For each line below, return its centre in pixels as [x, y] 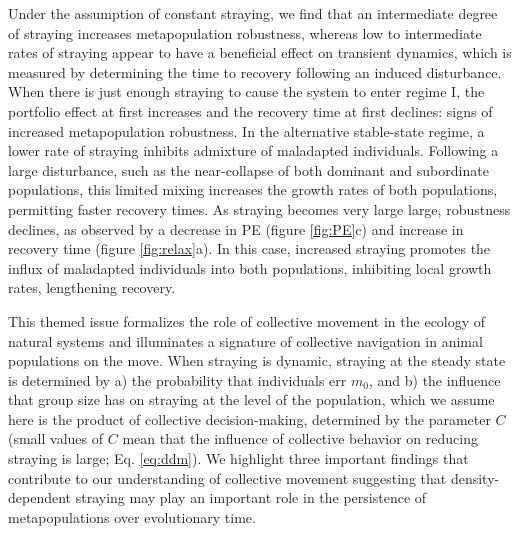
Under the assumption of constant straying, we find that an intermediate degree [253, 13]
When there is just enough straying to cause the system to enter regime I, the [246, 91]
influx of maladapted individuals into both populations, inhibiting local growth [250, 267]
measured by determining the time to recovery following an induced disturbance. [255, 71]
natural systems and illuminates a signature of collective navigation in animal [245, 340]
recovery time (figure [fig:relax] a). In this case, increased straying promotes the [249, 248]
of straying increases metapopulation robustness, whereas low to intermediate [245, 32]
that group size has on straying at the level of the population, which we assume [251, 399]
